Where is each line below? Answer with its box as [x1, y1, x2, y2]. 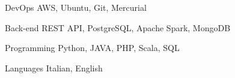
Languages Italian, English [5, 61, 103, 74]
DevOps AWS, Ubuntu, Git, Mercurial [5, 1, 147, 13]
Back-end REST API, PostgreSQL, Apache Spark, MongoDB [5, 21, 231, 34]
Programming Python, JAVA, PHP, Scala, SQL [5, 41, 180, 54]
